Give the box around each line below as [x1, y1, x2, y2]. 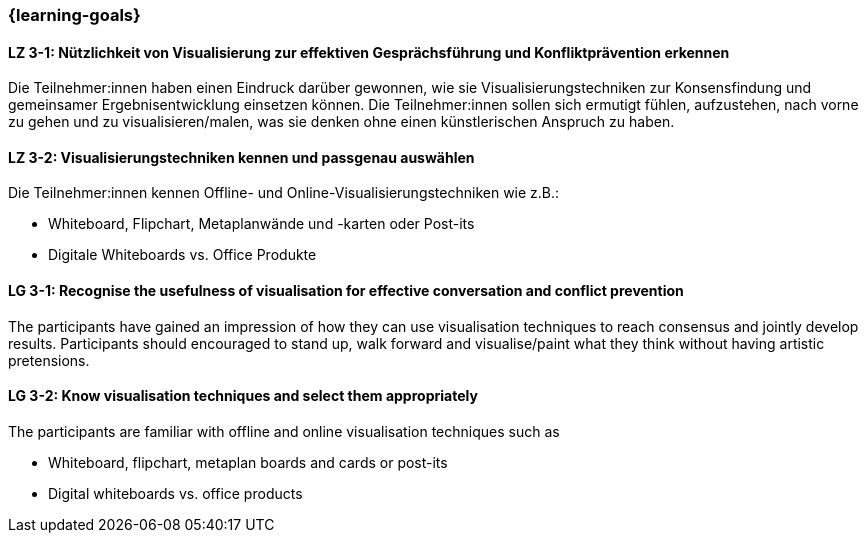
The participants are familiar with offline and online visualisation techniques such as [8, 422, 560, 440]
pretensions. [8, 351, 90, 369]
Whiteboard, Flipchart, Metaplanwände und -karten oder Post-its [48, 215, 475, 233]
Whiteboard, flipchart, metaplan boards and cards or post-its [48, 453, 448, 471]
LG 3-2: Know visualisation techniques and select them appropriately [8, 387, 478, 405]
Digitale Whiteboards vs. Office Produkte [48, 246, 317, 264]
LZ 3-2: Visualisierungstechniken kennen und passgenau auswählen [8, 148, 475, 166]
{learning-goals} [8, 5, 141, 25]
